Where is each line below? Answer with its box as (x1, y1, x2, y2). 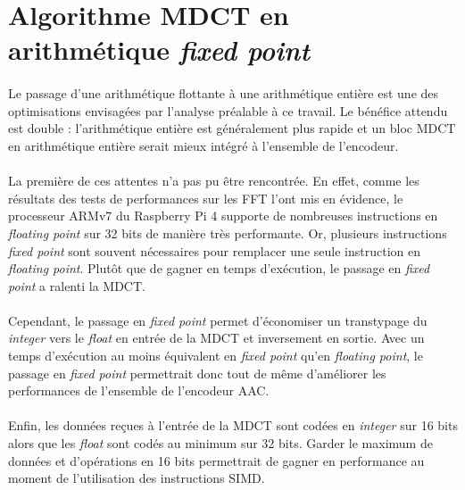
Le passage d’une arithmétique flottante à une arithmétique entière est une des (8, 84, 439, 103)
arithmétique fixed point (8, 31, 311, 69)
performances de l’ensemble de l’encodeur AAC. (8, 381, 270, 400)
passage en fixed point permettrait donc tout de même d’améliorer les (8, 363, 386, 382)
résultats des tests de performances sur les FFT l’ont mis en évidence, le (8, 188, 403, 207)
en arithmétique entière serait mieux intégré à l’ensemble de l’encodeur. (8, 136, 399, 154)
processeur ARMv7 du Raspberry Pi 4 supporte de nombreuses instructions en (8, 206, 438, 225)
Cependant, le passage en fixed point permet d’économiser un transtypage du (8, 311, 428, 329)
